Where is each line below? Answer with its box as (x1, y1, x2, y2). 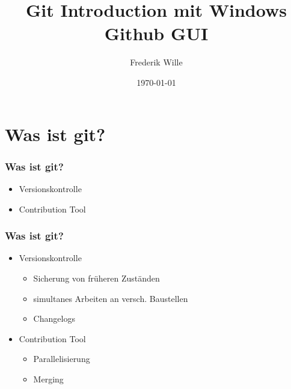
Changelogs (33, 312, 75, 325)
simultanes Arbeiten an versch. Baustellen (33, 292, 188, 304)
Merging (33, 372, 64, 385)
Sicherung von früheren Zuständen (33, 271, 160, 284)
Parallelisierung (33, 352, 90, 365)
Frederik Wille (130, 56, 183, 68)
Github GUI (104, 21, 209, 46)
